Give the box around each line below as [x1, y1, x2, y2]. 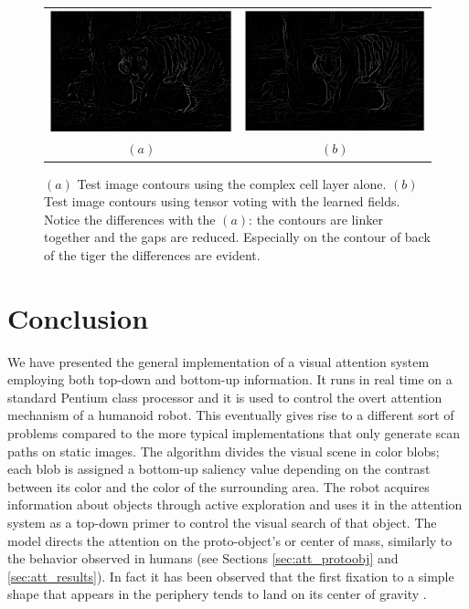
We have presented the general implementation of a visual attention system [7, 352, 430, 371]
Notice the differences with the [44, 209, 216, 228]
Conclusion [7, 299, 149, 336]
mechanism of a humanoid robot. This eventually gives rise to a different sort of [7, 405, 454, 425]
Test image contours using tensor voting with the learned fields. [44, 192, 400, 211]
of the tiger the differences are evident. [44, 245, 261, 264]
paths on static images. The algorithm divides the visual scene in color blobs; [7, 441, 440, 460]
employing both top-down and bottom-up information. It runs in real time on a [7, 370, 453, 389]
